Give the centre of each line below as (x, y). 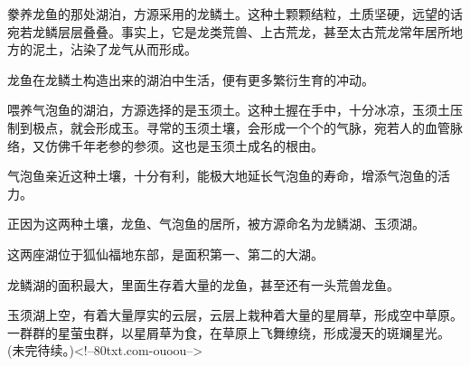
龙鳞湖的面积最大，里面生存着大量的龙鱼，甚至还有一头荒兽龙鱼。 (203, 284)
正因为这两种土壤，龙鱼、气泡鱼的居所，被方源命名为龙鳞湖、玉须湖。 (216, 224)
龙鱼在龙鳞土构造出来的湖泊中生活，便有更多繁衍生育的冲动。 (191, 79)
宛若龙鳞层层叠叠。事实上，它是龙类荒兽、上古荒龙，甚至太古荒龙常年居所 (229, 31)
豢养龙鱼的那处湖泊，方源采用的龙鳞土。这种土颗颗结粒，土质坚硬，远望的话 (235, 14)
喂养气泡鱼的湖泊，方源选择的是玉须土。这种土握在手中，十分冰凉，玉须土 (229, 110)
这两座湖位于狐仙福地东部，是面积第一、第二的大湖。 (165, 253)
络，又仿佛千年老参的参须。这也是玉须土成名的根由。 (165, 145)
